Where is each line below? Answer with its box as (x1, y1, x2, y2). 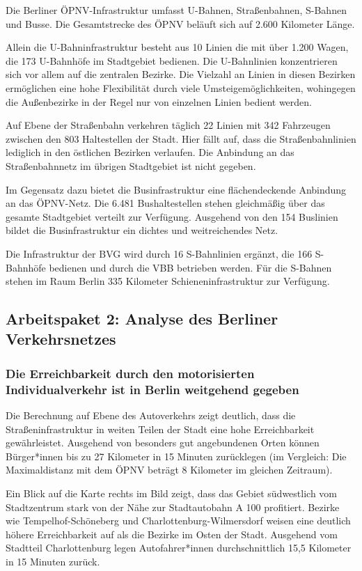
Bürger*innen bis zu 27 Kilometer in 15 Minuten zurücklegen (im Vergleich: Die (6, 448, 347, 463)
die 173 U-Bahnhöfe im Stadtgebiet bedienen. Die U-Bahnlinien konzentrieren (6, 53, 338, 68)
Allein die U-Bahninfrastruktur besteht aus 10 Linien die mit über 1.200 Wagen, (6, 40, 349, 54)
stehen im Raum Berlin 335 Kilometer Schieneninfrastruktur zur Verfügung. (6, 274, 330, 288)
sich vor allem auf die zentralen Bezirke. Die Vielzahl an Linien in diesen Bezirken (6, 67, 356, 81)
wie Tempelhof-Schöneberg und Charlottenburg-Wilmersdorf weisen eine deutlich (6, 513, 351, 528)
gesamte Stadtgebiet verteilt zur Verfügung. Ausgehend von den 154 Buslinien (6, 209, 338, 224)
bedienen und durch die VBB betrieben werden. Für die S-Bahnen (49, 260, 332, 274)
